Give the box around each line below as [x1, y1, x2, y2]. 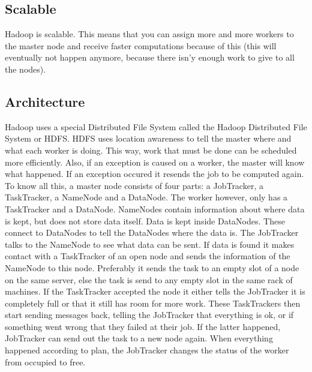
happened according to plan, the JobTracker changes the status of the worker [5, 344, 289, 356]
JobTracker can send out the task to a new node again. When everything [5, 332, 273, 344]
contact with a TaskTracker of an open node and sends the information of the [5, 250, 290, 262]
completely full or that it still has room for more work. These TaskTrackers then [5, 296, 301, 309]
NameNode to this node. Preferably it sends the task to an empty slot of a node [5, 261, 299, 274]
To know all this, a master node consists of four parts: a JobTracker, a [5, 179, 263, 191]
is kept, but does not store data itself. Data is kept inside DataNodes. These [5, 214, 285, 227]
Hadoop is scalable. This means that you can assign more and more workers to [5, 28, 294, 40]
